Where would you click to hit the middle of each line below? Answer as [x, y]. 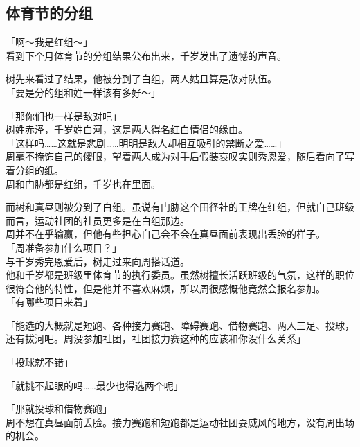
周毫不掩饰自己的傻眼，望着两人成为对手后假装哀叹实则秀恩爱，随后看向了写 [180, 156]
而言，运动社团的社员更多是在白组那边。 [98, 220]
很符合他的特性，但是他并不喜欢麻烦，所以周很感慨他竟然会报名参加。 [165, 288]
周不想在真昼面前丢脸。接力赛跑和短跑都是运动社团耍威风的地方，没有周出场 [180, 422]
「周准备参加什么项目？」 [64, 247]
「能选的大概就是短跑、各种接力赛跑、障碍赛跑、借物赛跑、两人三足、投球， [180, 325]
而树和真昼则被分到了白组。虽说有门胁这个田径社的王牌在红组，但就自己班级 [180, 207]
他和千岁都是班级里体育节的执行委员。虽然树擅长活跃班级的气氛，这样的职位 [180, 275]
